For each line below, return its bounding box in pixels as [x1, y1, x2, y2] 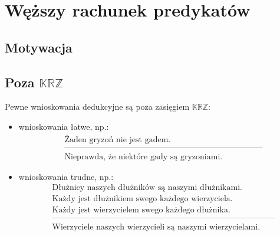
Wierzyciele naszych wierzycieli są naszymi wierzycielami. [52, 223, 261, 232]
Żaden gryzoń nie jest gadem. [64, 135, 171, 144]
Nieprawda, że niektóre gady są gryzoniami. [64, 152, 223, 161]
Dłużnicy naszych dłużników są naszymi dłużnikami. [52, 183, 242, 192]
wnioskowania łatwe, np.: [18, 120, 109, 132]
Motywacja [5, 38, 73, 56]
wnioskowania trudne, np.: [18, 170, 114, 182]
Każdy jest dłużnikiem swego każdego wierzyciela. [52, 195, 233, 204]
